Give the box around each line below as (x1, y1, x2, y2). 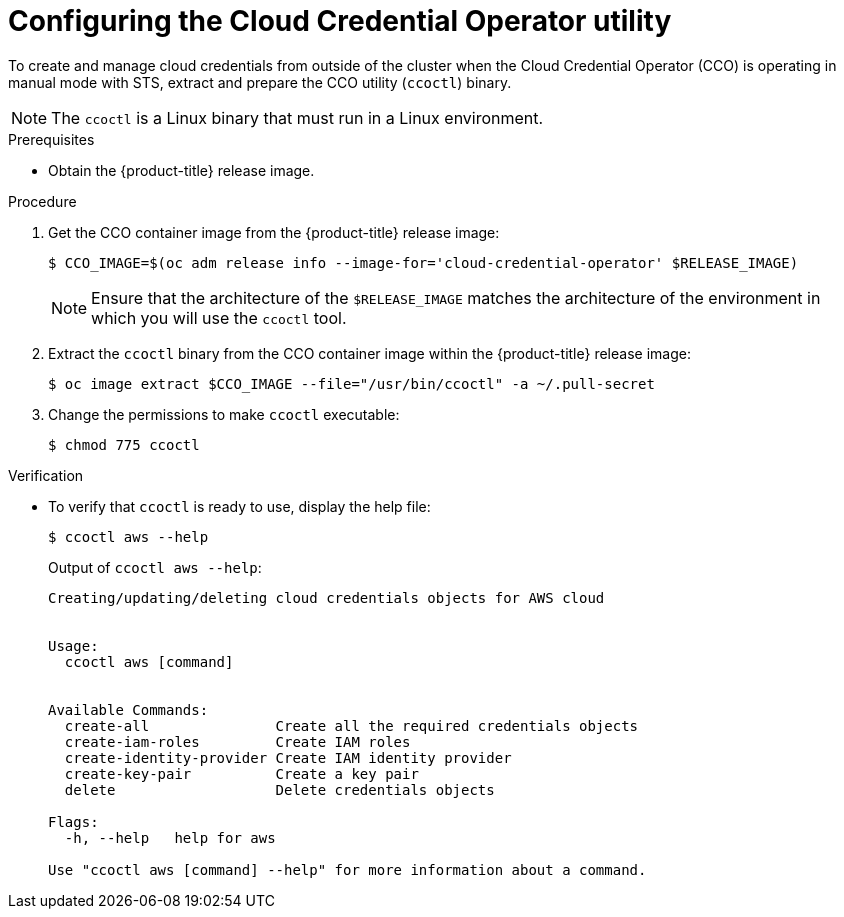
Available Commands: (48, 701, 209, 718)
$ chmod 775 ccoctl (48, 436, 200, 453)
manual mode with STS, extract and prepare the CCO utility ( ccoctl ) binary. (8, 73, 512, 91)
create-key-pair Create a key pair (64, 765, 419, 782)
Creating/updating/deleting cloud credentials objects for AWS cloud (48, 589, 605, 606)
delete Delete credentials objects (64, 781, 495, 798)
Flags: (48, 813, 99, 830)
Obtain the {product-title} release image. (48, 161, 315, 179)
